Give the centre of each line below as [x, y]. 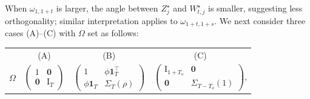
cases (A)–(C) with [40, 33]
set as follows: [113, 33]
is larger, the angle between [107, 8]
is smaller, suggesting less [255, 8]
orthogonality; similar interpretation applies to [91, 20]
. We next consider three [260, 20]
